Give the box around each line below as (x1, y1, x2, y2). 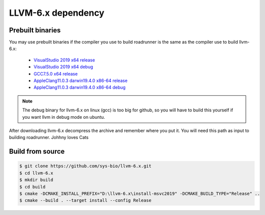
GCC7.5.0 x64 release (33, 71, 78, 77)
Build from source (9, 147, 65, 156)
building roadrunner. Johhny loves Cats (9, 134, 89, 140)
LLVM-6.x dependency (9, 7, 105, 18)
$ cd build (19, 184, 46, 189)
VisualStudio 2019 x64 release (33, 57, 95, 63)
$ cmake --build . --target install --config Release (19, 198, 152, 203)
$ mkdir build (19, 177, 53, 183)
